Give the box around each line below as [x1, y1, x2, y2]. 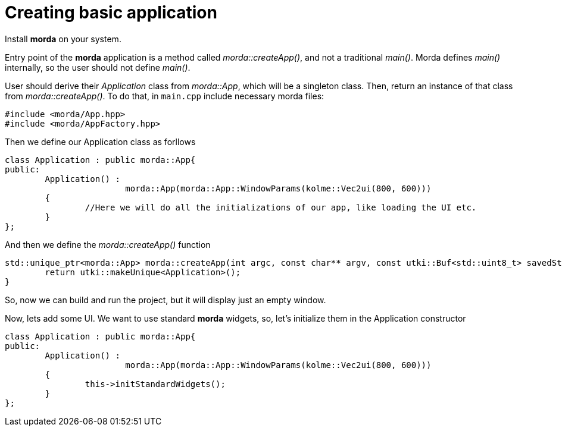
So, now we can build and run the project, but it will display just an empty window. [5, 294, 326, 305]
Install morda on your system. [5, 33, 121, 44]
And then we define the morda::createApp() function [5, 239, 211, 250]
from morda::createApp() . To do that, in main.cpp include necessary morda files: [5, 90, 324, 101]
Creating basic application [5, 2, 217, 23]
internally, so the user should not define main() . [5, 62, 191, 73]
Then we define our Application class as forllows [5, 136, 196, 147]
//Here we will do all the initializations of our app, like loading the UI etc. [85, 202, 477, 212]
